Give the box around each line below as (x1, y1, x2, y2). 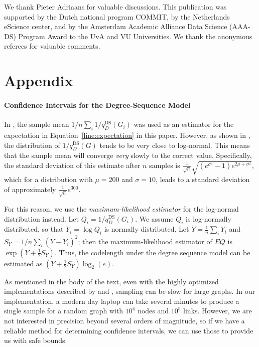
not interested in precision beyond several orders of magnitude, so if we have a (4, 315, 245, 325)
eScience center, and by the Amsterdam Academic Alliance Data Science (4, 21, 227, 32)
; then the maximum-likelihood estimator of (78, 236, 212, 246)
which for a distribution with (4, 174, 93, 185)
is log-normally (186, 213, 231, 224)
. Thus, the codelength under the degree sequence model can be (54, 247, 250, 257)
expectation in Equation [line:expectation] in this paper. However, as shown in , (4, 129, 250, 140)
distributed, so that (4, 224, 64, 234)
